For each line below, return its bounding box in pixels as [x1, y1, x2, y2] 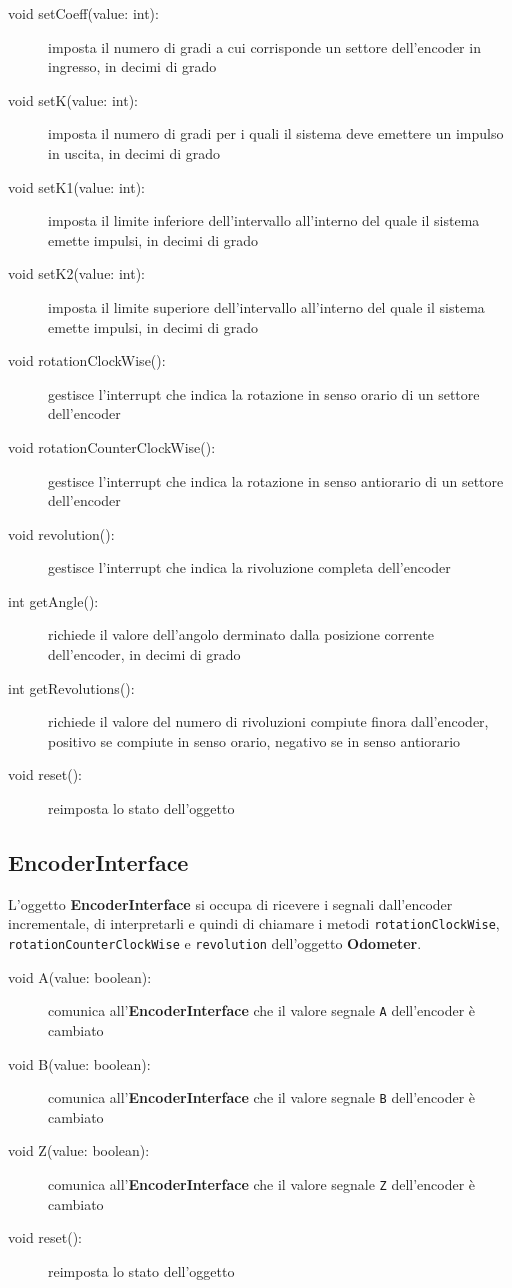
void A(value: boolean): [8, 966, 152, 987]
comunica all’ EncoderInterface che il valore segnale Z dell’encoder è [48, 1174, 476, 1195]
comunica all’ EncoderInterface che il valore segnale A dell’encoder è [48, 1000, 476, 1021]
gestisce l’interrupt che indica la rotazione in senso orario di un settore [48, 383, 480, 404]
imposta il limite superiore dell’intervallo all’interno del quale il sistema [48, 296, 485, 317]
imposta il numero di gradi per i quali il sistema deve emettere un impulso [48, 123, 504, 144]
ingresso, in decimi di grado [48, 56, 217, 77]
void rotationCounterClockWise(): [8, 436, 216, 457]
